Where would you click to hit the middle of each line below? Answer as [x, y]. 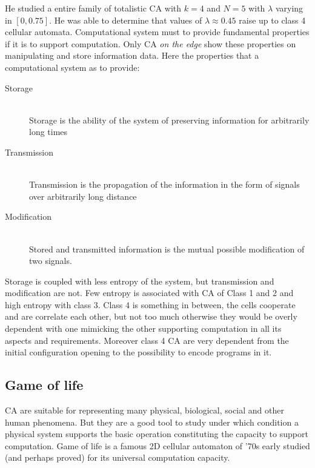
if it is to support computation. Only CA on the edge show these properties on [151, 43]
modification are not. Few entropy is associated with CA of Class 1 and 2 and [149, 293]
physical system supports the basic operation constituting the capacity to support [157, 434]
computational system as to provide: [72, 67]
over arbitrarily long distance [83, 196]
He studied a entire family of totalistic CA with [93, 8]
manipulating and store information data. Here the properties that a [132, 55]
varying [289, 8]
